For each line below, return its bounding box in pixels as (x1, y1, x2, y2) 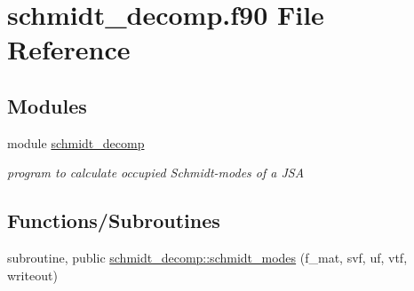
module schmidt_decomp (7, 133, 145, 152)
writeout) (7, 265, 58, 284)
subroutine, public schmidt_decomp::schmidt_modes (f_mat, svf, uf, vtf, (7, 248, 408, 267)
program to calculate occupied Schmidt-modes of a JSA (7, 163, 305, 182)
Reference (7, 31, 131, 67)
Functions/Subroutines (7, 207, 220, 234)
